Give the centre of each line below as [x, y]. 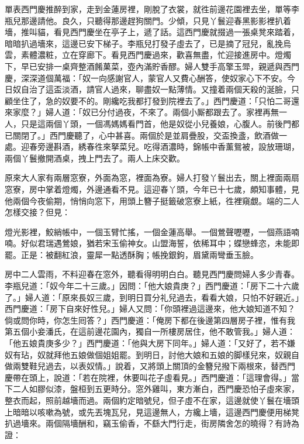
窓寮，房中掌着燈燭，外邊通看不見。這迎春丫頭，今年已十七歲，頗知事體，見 [152, 189]
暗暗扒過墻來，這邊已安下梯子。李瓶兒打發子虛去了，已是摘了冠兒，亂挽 [144, 43]
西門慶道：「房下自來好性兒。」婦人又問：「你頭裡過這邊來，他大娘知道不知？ [150, 309]
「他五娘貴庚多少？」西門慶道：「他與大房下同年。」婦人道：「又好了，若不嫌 [150, 343]
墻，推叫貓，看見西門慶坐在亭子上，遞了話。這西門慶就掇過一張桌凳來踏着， [152, 32]
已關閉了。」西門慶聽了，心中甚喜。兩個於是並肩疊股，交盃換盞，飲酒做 [142, 135]
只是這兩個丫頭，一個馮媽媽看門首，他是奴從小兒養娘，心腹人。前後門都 [160, 123]
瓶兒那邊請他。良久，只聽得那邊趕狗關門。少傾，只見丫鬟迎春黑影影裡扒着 [148, 20]
